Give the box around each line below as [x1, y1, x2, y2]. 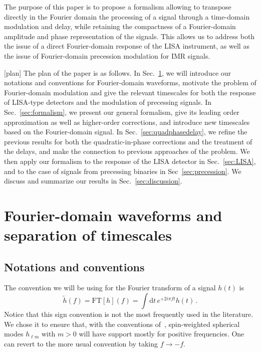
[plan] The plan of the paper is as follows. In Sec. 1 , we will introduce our [4, 67, 231, 78]
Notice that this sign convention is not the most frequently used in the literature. [4, 309, 253, 319]
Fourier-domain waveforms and [4, 205, 222, 225]
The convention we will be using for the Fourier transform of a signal [4, 282, 216, 293]
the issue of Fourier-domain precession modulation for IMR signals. [4, 50, 210, 61]
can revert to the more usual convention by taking [4, 338, 158, 348]
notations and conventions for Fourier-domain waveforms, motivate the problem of [4, 77, 256, 88]
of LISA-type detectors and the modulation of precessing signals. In [4, 97, 212, 107]
